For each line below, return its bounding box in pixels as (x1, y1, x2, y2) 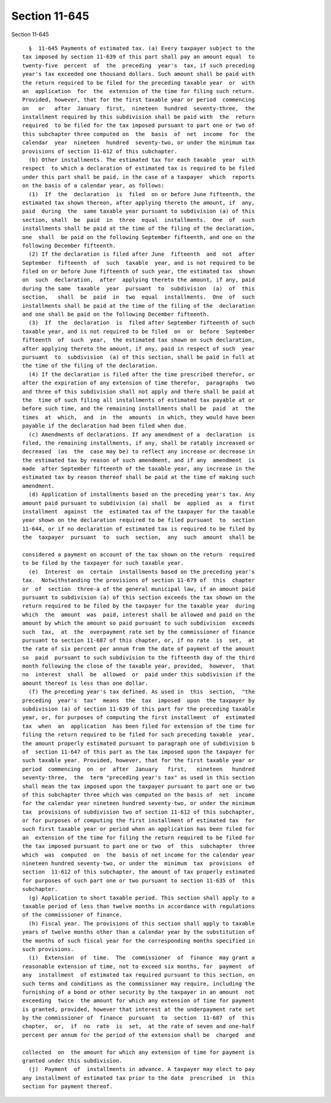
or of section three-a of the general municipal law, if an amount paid (22, 586, 255, 592)
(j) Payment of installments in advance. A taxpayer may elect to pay (28, 1066, 255, 1073)
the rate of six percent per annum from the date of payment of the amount (22, 646, 255, 652)
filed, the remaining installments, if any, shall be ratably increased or (22, 439, 255, 446)
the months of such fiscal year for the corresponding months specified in (22, 937, 255, 944)
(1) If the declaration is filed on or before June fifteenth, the (28, 191, 255, 197)
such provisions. (22, 945, 74, 953)
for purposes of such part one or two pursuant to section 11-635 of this (22, 877, 255, 884)
